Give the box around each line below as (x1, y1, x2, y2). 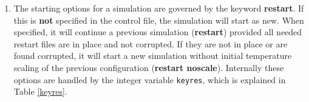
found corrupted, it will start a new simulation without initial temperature (13, 49, 292, 62)
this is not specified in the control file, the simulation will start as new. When (13, 13, 304, 26)
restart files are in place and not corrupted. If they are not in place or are (13, 37, 288, 50)
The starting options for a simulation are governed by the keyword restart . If (13, 2, 304, 14)
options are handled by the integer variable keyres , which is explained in (13, 73, 286, 86)
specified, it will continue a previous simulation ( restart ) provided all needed (13, 25, 302, 38)
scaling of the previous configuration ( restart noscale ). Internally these (13, 61, 284, 73)
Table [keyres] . (13, 85, 67, 98)
